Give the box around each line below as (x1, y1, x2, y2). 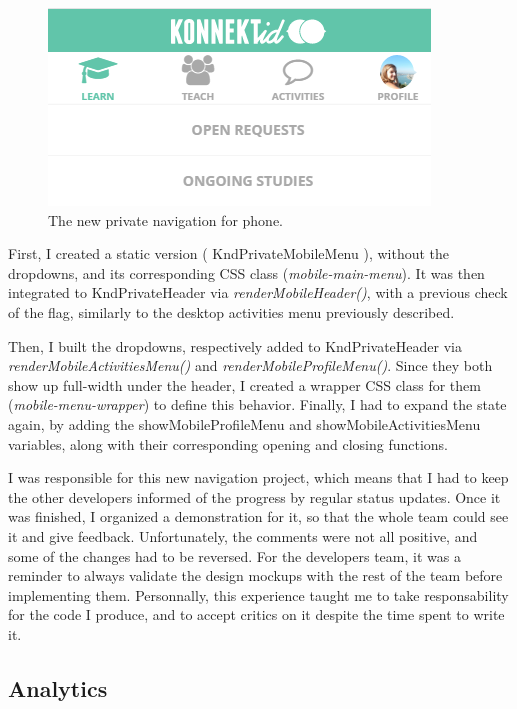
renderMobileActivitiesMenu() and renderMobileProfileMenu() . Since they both (8, 355, 493, 376)
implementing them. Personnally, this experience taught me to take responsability (8, 584, 509, 605)
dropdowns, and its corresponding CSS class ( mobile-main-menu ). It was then (8, 262, 485, 283)
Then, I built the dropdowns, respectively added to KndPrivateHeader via (8, 335, 462, 356)
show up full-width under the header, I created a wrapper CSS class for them (8, 374, 481, 395)
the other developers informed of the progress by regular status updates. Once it (8, 486, 501, 507)
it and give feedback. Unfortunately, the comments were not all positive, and (8, 525, 478, 546)
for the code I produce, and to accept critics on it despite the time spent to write (8, 604, 505, 625)
